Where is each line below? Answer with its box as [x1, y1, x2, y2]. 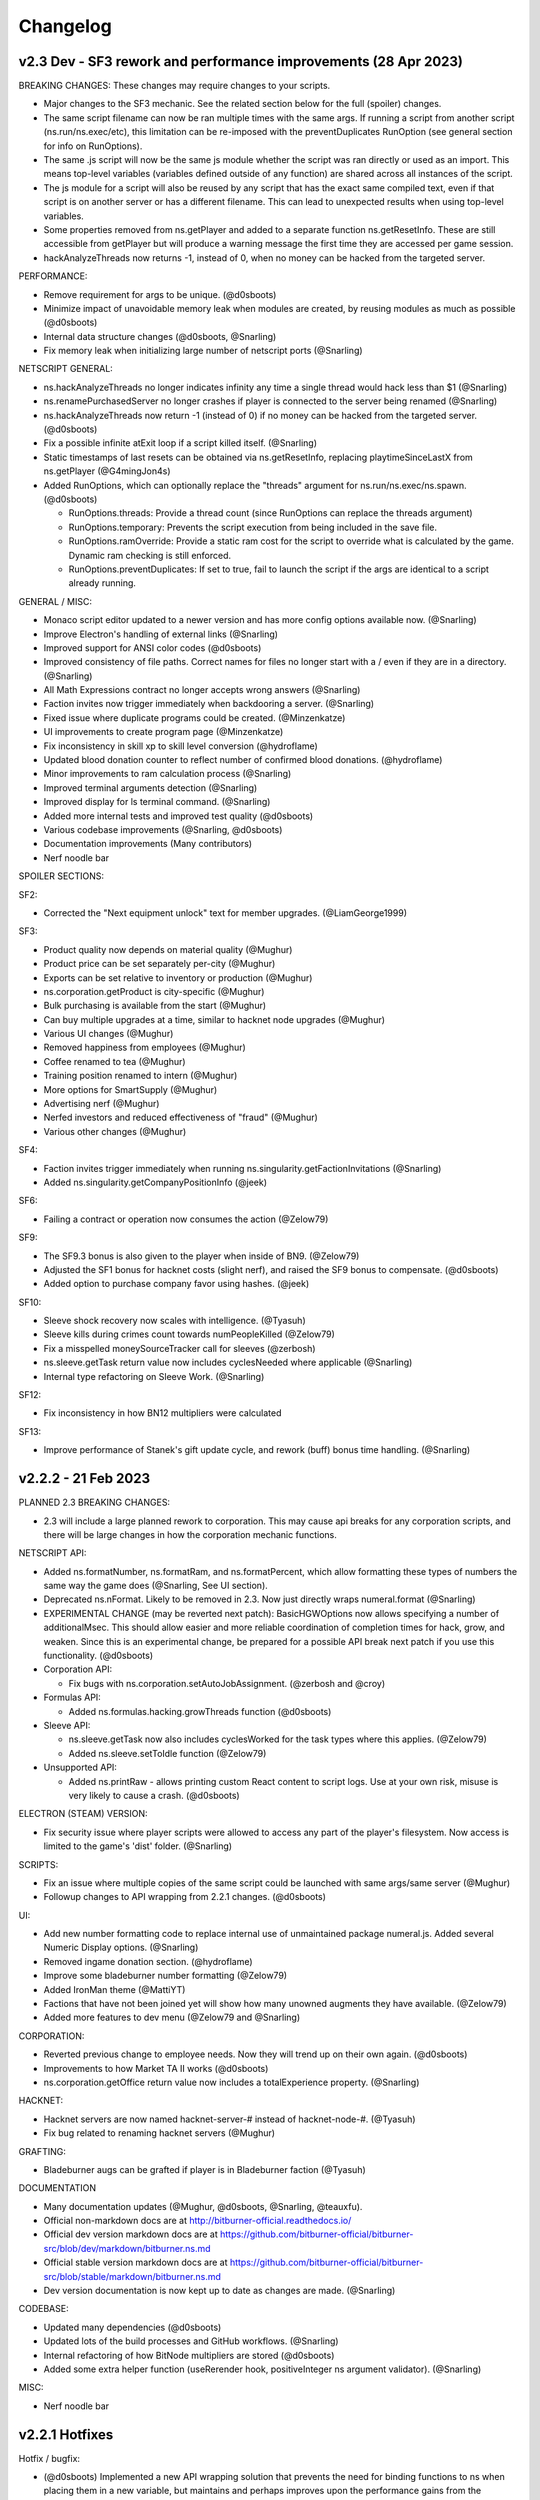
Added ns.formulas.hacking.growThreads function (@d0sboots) [68, 1705, 332, 1717]
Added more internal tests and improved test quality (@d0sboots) [43, 810, 314, 822]
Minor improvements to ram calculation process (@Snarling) [43, 768, 292, 780]
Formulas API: [43, 1691, 102, 1704]
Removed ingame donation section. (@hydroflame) [43, 1955, 254, 1967]
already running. [68, 577, 137, 589]
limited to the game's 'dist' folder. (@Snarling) [43, 1840, 233, 1852]
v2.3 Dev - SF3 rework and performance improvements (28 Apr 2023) [18, 53, 464, 70]
